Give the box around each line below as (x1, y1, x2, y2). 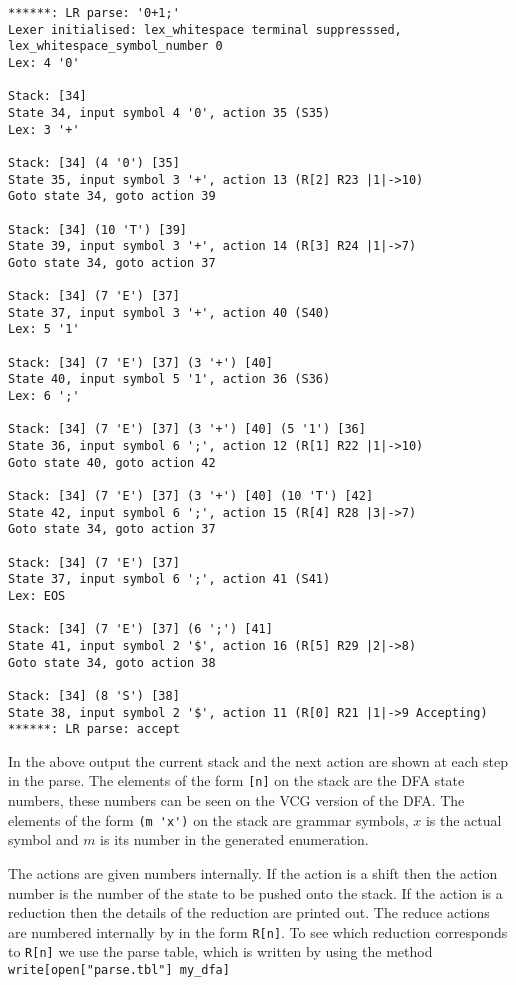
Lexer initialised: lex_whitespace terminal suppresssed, (8, 22, 402, 37)
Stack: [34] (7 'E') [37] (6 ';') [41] (8, 622, 273, 637)
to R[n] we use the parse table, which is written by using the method (8, 941, 433, 962)
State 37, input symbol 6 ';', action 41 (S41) (8, 572, 331, 587)
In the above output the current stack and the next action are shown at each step (8, 750, 509, 771)
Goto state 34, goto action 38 (8, 655, 216, 670)
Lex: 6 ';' (8, 389, 80, 404)
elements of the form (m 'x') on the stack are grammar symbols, (8, 809, 409, 830)
